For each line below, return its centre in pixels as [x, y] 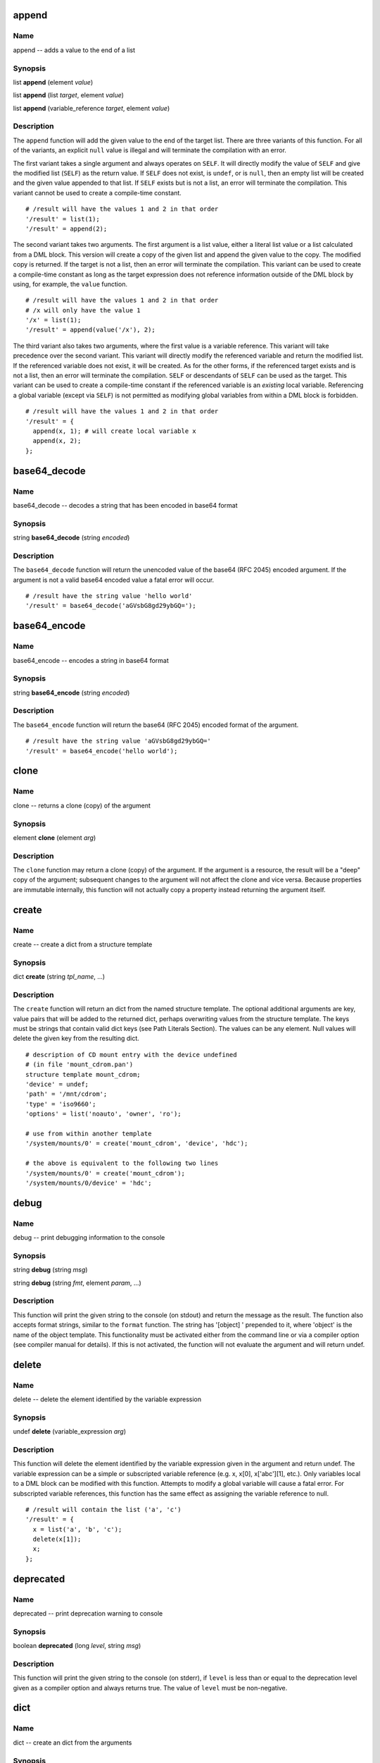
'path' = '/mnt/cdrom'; [66, 1094]
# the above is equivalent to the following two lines [122, 1163]
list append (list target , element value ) [69, 95]
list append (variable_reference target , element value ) [91, 108]
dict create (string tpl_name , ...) [59, 977]
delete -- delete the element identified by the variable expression [107, 1399]
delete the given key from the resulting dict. [76, 1038]
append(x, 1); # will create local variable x [114, 431]
